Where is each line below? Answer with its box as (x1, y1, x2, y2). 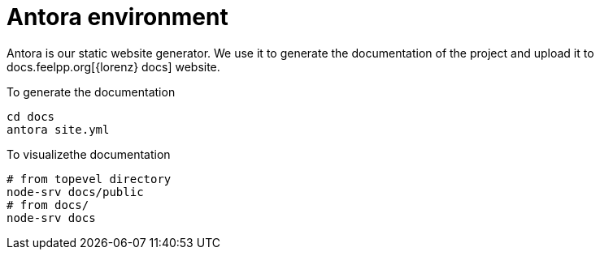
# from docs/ (7, 198, 89, 211)
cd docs (7, 109, 55, 123)
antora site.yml (7, 122, 110, 136)
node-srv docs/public (7, 185, 144, 198)
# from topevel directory (7, 172, 172, 186)
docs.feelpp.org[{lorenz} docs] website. (7, 59, 220, 74)
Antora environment (7, 3, 228, 31)
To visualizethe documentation (7, 147, 171, 161)
